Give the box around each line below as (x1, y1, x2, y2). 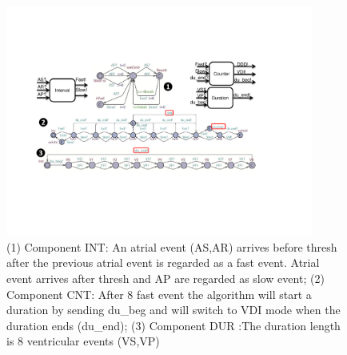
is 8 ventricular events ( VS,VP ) (6, 333, 160, 349)
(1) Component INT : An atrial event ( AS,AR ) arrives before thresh (6, 238, 337, 255)
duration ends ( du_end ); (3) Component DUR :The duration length (6, 317, 341, 333)
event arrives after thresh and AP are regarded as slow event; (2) (6, 269, 325, 286)
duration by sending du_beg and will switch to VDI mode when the (6, 301, 341, 318)
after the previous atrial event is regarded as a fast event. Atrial (6, 254, 320, 271)
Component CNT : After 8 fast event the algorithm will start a (6, 285, 312, 302)
